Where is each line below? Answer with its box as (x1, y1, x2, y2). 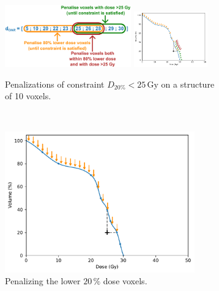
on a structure (161, 77, 215, 90)
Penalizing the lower (5, 274, 81, 287)
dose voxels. (103, 274, 147, 287)
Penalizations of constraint (5, 77, 105, 90)
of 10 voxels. (5, 89, 51, 102)
